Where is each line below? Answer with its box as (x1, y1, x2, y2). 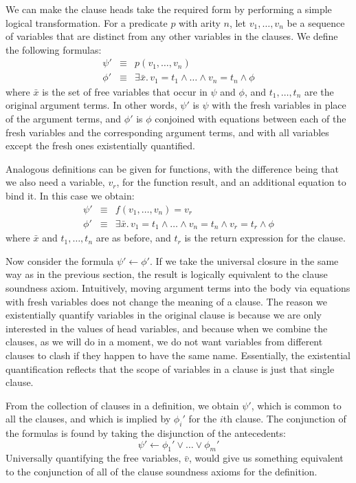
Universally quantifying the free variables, (5, 451, 181, 465)
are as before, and (96, 230, 171, 245)
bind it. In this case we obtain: (5, 189, 135, 203)
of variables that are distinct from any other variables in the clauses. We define (5, 29, 338, 43)
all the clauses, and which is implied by (5, 411, 171, 426)
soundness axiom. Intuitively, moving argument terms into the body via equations (5, 280, 351, 294)
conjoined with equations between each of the (155, 111, 346, 126)
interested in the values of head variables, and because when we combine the (5, 321, 328, 335)
